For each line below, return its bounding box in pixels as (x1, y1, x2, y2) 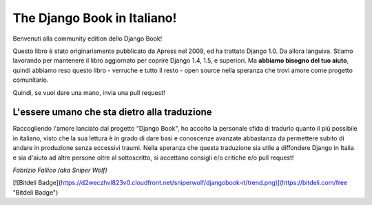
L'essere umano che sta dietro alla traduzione (12, 107, 213, 118)
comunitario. (12, 76, 49, 84)
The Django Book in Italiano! (12, 10, 177, 25)
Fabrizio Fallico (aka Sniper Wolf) (12, 166, 108, 174)
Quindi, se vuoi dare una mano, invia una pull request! (12, 88, 165, 96)
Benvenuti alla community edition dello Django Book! (12, 34, 163, 43)
